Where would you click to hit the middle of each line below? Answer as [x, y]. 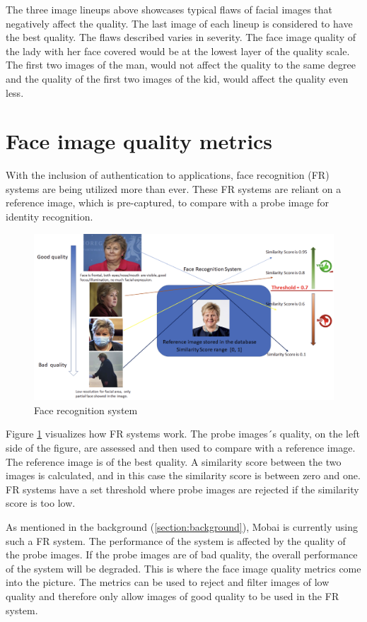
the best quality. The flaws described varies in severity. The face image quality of [181, 37]
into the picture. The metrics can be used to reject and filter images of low [168, 582]
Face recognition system [86, 410]
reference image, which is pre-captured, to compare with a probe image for [167, 203]
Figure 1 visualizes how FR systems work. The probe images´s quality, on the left [183, 434]
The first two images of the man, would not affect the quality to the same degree [181, 65]
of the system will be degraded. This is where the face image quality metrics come [183, 568]
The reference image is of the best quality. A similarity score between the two [174, 461]
